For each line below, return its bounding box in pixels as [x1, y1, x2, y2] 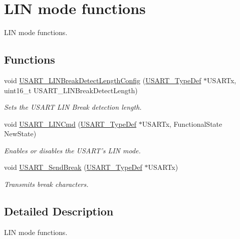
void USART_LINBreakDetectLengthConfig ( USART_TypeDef [4, 75, 201, 85]
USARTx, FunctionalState [142, 118, 222, 129]
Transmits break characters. [4, 179, 89, 189]
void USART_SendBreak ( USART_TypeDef [4, 162, 142, 172]
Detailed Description [4, 203, 114, 219]
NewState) [4, 128, 37, 139]
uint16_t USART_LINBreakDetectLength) [4, 85, 138, 95]
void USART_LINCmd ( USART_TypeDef [4, 118, 137, 129]
